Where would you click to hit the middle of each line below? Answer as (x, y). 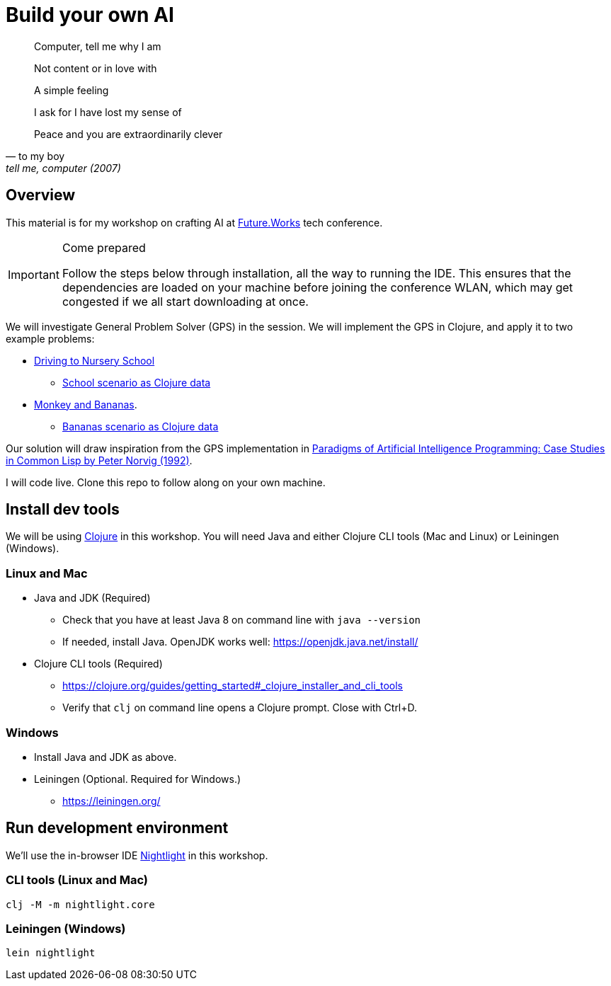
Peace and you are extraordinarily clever (129, 134)
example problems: (50, 338)
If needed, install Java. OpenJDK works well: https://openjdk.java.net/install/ (240, 642)
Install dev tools (63, 510)
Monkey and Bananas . (86, 404)
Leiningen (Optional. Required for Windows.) (138, 779)
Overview (41, 195)
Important (34, 274)
